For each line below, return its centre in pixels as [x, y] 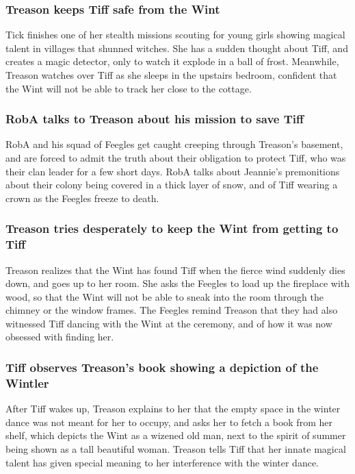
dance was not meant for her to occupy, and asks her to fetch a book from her [169, 422]
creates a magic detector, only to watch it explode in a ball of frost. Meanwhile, [172, 61]
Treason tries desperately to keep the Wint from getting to [172, 228]
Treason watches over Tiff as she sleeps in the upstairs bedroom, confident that [171, 75]
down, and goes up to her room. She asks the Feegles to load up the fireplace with [178, 283]
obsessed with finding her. [60, 337]
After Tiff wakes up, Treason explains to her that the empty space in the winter [173, 409]
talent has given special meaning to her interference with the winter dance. [162, 462]
